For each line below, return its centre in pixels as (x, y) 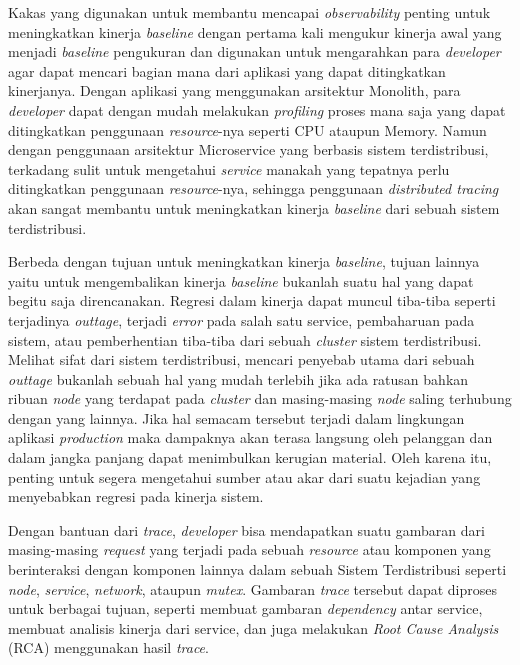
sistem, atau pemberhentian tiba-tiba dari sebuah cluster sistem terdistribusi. (245, 339)
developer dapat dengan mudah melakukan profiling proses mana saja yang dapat (257, 109)
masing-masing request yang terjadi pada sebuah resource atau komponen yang (249, 549)
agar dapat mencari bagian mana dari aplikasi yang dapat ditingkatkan (227, 70)
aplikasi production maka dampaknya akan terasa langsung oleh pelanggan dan (250, 437)
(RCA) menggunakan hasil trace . (108, 647)
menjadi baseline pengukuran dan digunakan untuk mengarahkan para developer (254, 51)
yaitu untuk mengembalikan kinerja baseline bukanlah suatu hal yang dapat (241, 280)
